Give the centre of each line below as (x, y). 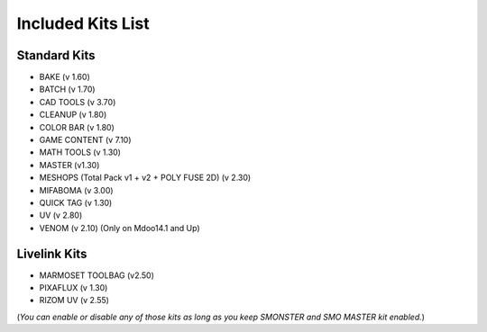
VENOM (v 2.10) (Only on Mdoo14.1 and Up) (119, 228)
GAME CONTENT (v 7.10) (85, 140)
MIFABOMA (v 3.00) (76, 190)
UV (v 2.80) (61, 215)
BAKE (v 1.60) (64, 77)
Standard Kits (56, 55)
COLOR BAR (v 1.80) (77, 127)
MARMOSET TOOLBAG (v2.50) (97, 275)
